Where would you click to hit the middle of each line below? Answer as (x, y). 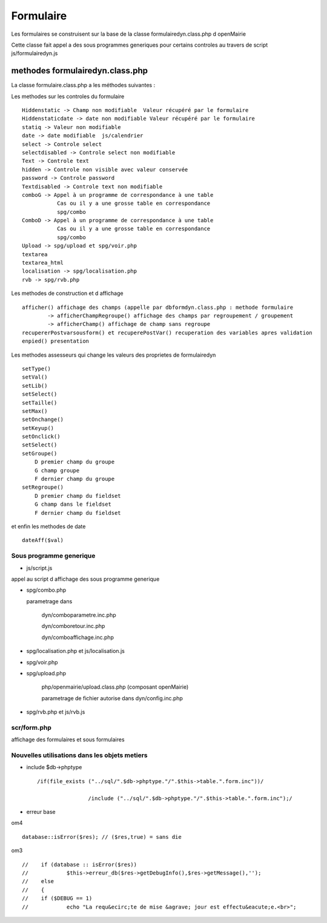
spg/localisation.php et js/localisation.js (76, 651)
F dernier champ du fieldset (78, 513)
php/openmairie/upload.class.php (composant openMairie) (115, 687)
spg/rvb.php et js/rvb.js (56, 712)
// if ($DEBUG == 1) (57, 898)
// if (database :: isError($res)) (80, 864)
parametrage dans (49, 601)
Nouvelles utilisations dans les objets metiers (79, 755)
